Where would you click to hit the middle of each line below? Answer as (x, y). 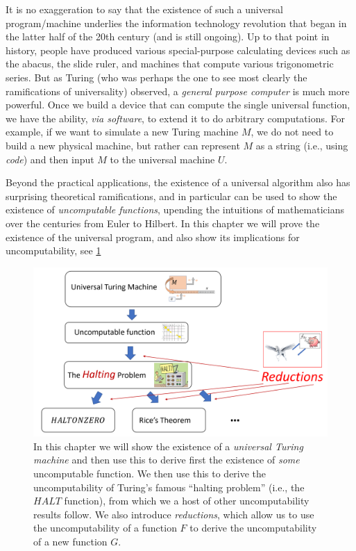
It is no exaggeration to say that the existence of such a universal (144, 9)
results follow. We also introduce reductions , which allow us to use (174, 514)
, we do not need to (292, 132)
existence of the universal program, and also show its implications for (153, 237)
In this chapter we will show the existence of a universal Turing (168, 446)
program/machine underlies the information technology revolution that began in (176, 23)
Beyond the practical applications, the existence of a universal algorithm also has (178, 182)
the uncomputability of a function (105, 528)
